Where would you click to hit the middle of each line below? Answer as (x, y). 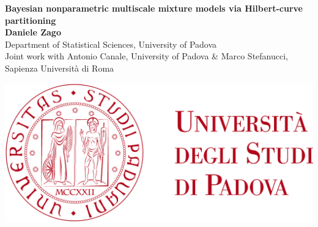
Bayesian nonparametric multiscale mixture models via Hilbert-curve (154, 8)
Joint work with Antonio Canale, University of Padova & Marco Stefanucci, (146, 56)
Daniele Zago (33, 32)
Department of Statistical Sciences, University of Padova (111, 44)
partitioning (31, 20)
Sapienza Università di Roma (60, 68)
